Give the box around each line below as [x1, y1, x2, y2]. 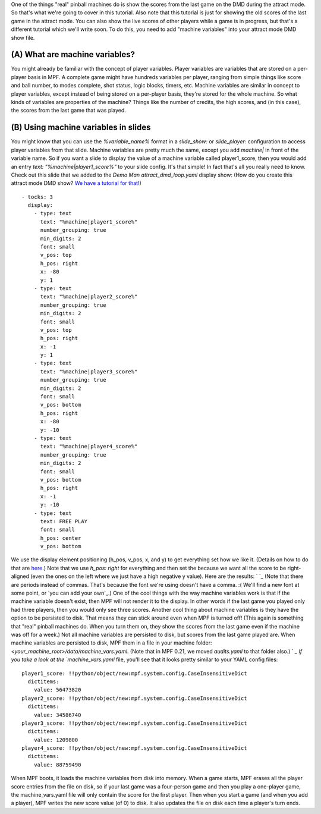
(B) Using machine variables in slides [11, 122, 151, 133]
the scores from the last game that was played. [11, 107, 126, 114]
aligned [11, 573, 30, 580]
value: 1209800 [33, 736, 78, 743]
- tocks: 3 [21, 193, 53, 200]
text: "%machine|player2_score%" [40, 293, 138, 300]
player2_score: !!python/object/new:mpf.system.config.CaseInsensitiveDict [21, 694, 247, 702]
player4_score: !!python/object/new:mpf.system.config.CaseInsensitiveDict [21, 745, 247, 752]
